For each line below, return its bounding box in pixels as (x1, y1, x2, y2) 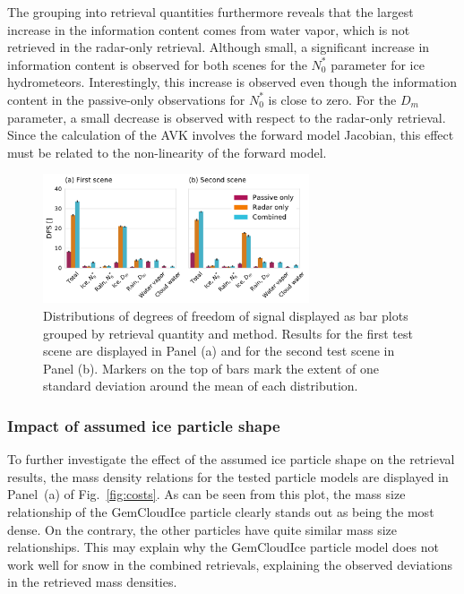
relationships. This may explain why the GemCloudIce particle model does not (7, 538, 439, 556)
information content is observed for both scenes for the (7, 55, 307, 73)
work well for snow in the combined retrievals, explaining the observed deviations (7, 555, 453, 573)
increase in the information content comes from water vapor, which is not (7, 20, 410, 39)
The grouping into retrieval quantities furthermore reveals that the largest (7, 3, 414, 21)
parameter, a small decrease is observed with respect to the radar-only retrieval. (7, 108, 446, 126)
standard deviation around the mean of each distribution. (43, 376, 358, 395)
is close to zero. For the (268, 90, 397, 108)
